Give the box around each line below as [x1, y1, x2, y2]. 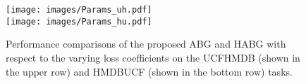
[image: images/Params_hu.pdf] [6, 16, 152, 27]
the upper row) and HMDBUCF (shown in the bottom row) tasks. [6, 64, 293, 78]
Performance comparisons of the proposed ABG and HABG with [6, 36, 286, 51]
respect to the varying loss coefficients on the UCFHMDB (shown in [6, 50, 300, 64]
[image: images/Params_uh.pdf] [6, 5, 152, 15]
